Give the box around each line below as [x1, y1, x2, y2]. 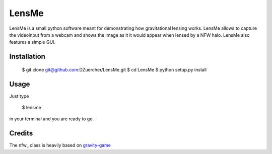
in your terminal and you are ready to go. [9, 116, 94, 122]
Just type [9, 93, 29, 99]
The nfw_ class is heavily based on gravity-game [9, 142, 111, 148]
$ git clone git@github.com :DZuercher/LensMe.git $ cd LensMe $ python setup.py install [22, 66, 207, 72]
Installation [9, 52, 45, 61]
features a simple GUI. [9, 39, 55, 45]
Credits [9, 129, 33, 138]
